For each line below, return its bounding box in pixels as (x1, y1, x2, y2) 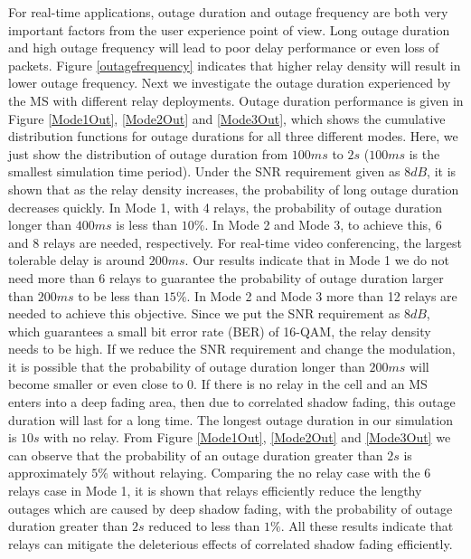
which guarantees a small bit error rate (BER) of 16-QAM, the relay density (8, 321, 431, 340)
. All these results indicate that (280, 516, 454, 535)
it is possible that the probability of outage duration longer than (8, 356, 365, 375)
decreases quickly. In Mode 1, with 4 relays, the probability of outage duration (8, 197, 442, 216)
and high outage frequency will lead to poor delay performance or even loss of (8, 38, 439, 57)
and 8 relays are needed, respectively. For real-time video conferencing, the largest (8, 232, 462, 251)
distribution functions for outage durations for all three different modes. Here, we (8, 127, 458, 146)
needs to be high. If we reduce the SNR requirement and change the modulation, (8, 339, 456, 358)
